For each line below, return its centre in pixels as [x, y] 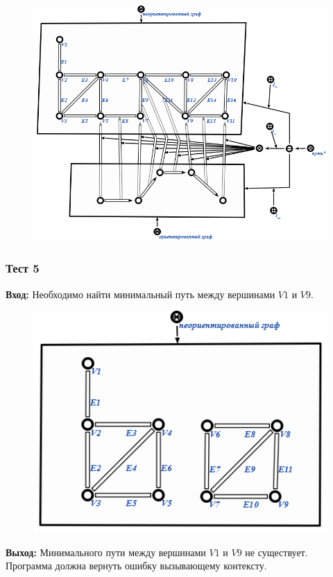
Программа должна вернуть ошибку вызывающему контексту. [136, 566]
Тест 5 [23, 268]
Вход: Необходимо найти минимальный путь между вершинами [140, 294]
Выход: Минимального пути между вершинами [106, 552]
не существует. [276, 552]
